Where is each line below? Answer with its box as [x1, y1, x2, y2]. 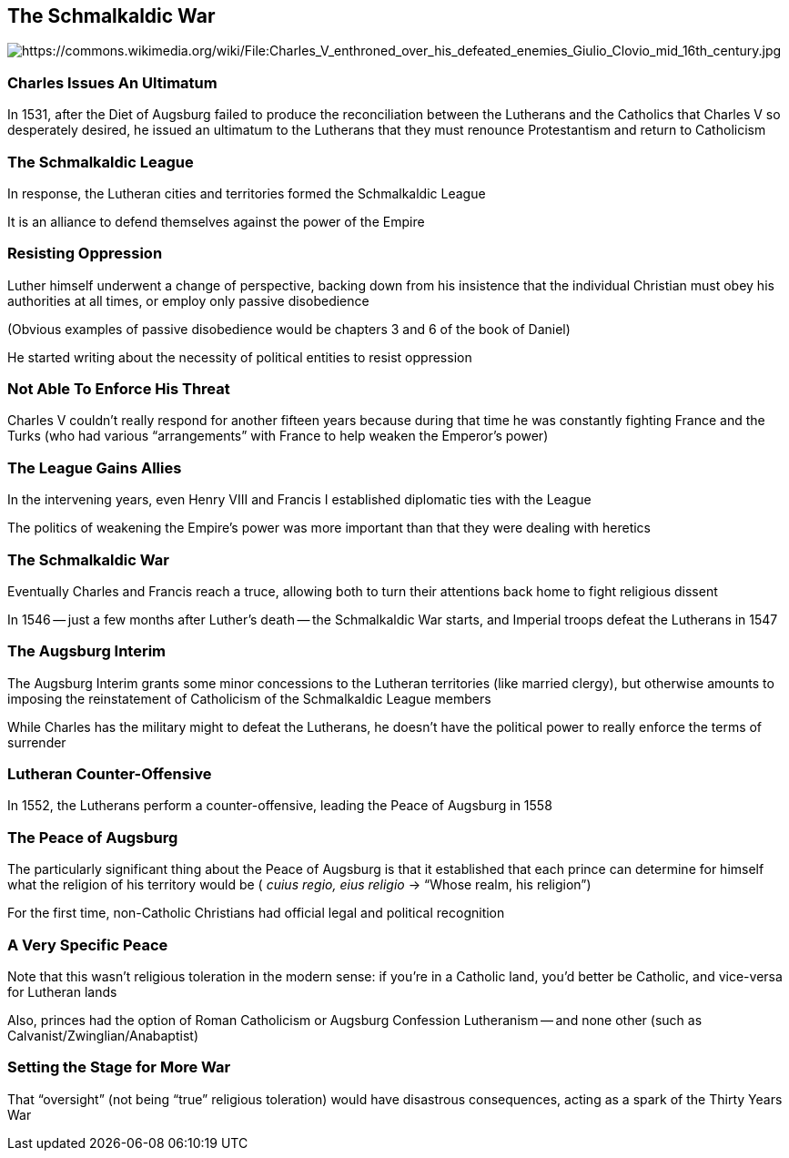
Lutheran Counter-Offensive [7, 765, 212, 784]
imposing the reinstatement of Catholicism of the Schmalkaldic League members [7, 690, 491, 706]
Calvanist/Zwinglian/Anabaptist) [7, 1027, 198, 1043]
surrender [7, 734, 66, 750]
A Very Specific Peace [7, 935, 168, 954]
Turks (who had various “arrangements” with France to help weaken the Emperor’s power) [7, 428, 549, 444]
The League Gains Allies [7, 458, 182, 477]
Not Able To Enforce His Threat [7, 380, 230, 399]
